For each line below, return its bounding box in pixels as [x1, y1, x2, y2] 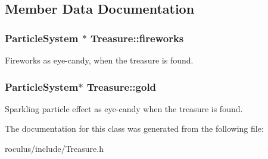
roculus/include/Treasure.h [5, 142, 104, 154]
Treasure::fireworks [91, 30, 184, 45]
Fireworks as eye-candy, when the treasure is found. [5, 54, 194, 66]
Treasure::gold [86, 79, 157, 94]
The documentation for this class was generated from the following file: [5, 122, 264, 135]
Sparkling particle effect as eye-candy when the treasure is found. [5, 102, 243, 115]
